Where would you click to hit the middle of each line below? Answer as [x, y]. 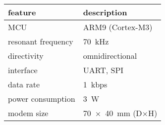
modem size [28, 113]
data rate [24, 84]
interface [23, 70]
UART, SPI [103, 70]
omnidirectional [110, 56]
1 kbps [95, 84]
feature [22, 12]
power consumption [42, 99]
